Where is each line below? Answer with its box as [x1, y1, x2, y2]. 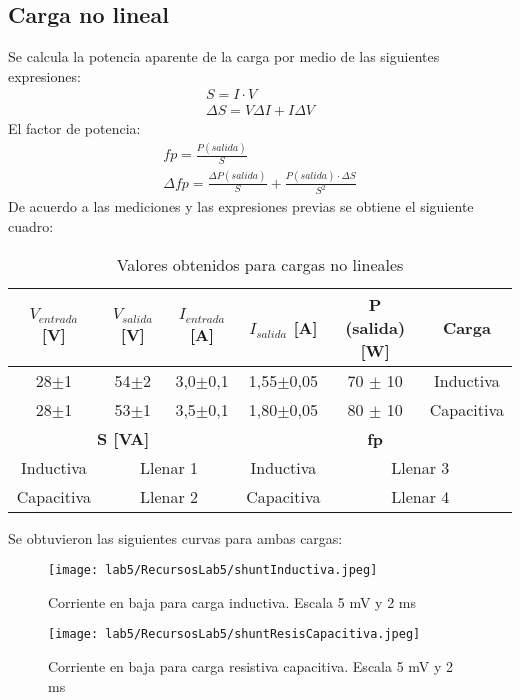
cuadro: [8, 216, 54, 237]
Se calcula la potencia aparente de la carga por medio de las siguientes [8, 46, 440, 67]
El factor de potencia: [8, 118, 141, 139]
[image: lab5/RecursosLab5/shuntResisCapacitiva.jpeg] [48, 627, 421, 642]
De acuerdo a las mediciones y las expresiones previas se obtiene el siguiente [8, 196, 474, 217]
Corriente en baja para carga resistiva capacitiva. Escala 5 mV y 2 [48, 656, 454, 677]
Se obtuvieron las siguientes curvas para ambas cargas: [8, 527, 343, 548]
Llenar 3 [391, 455, 450, 479]
